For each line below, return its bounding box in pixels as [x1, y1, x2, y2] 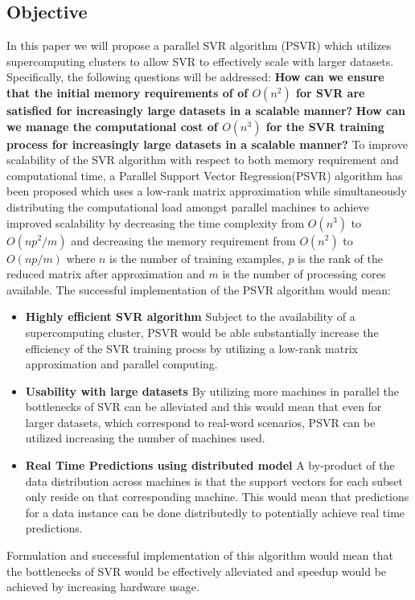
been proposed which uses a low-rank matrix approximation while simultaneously [6, 183, 407, 199]
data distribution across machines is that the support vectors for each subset [25, 472, 403, 489]
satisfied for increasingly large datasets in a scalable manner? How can [6, 101, 405, 118]
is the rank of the [298, 249, 384, 266]
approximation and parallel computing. [25, 355, 218, 372]
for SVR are [296, 84, 365, 101]
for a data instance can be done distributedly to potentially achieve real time [25, 503, 405, 520]
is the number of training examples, [109, 249, 285, 266]
